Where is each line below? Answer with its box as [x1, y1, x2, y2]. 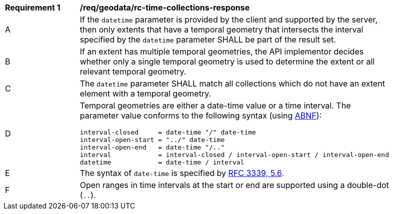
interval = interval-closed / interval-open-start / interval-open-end [79, 151, 389, 158]
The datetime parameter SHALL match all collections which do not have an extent [79, 78, 385, 88]
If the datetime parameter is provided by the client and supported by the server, [79, 14, 378, 24]
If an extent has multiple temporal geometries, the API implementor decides [79, 46, 364, 56]
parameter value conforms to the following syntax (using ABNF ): [79, 110, 322, 120]
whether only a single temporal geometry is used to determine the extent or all [79, 56, 375, 66]
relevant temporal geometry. [79, 66, 186, 76]
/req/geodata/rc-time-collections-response [79, 2, 250, 12]
